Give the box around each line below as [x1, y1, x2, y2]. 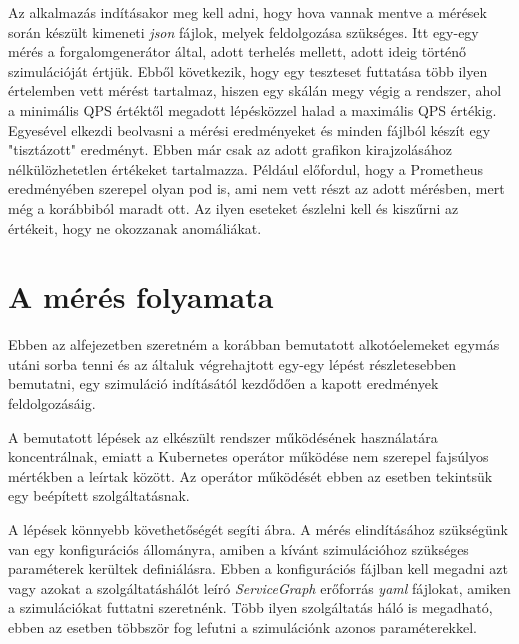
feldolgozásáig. [8, 393, 96, 414]
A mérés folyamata [8, 276, 274, 317]
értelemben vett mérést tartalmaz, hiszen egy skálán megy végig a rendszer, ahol [8, 80, 502, 101]
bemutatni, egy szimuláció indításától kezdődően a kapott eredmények [8, 373, 439, 394]
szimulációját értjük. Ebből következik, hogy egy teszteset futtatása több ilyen [8, 60, 488, 81]
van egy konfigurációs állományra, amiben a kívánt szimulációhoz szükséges [8, 538, 469, 559]
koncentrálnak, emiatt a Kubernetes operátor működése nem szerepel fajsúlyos [8, 446, 489, 467]
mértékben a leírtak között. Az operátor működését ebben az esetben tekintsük [8, 465, 493, 486]
